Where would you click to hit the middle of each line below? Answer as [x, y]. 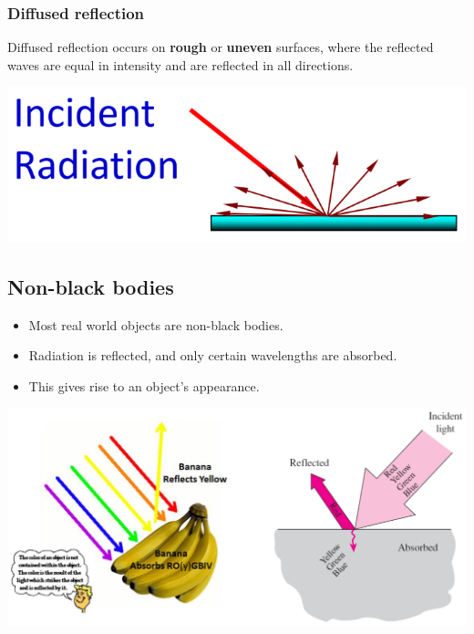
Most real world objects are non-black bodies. [156, 324]
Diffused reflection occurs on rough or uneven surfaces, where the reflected [221, 47]
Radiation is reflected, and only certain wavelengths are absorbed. [213, 355]
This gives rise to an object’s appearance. [144, 385]
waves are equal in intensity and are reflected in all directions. [180, 64]
